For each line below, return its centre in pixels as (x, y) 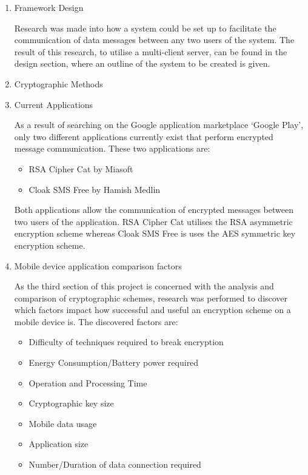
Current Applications (54, 104)
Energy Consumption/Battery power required (114, 362)
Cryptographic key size (71, 403)
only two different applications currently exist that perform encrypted (144, 136)
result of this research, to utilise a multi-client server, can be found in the (151, 51)
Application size (59, 444)
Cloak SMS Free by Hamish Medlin (95, 189)
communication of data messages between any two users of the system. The (154, 40)
